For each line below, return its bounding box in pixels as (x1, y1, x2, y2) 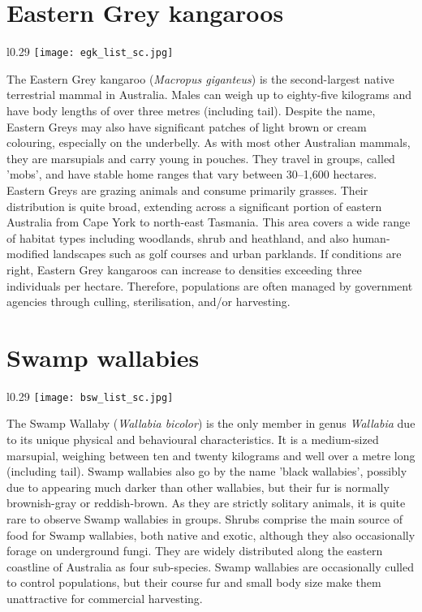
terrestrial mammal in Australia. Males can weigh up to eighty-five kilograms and (6, 86, 412, 103)
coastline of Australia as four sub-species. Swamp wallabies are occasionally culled (6, 558, 414, 575)
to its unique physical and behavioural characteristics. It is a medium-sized (6, 431, 379, 448)
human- (352, 229, 390, 246)
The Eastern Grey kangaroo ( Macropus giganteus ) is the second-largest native (6, 70, 394, 87)
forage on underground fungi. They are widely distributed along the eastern (6, 542, 383, 559)
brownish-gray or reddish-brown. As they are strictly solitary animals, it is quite (6, 494, 406, 511)
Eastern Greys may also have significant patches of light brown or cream (6, 118, 367, 135)
